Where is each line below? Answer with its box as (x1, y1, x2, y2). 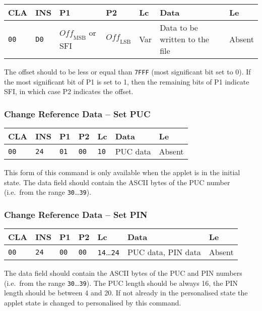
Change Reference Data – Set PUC (4, 107, 151, 120)
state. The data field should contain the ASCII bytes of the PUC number (4, 177, 230, 187)
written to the (160, 33, 209, 45)
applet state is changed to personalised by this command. (4, 297, 181, 307)
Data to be (160, 22, 198, 33)
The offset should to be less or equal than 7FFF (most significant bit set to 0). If (4, 66, 251, 76)
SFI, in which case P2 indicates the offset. (4, 86, 134, 97)
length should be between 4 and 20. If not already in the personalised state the (4, 287, 248, 298)
